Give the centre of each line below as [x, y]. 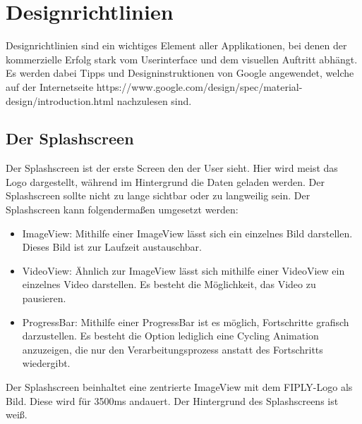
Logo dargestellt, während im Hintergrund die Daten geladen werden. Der [165, 181]
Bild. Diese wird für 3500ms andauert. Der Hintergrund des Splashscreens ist [172, 400]
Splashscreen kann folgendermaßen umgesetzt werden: [122, 210]
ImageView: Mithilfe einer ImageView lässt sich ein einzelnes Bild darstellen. [187, 233]
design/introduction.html [60, 100]
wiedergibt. [46, 363]
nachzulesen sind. [154, 100]
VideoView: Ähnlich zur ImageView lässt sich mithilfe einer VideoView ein [183, 270]
